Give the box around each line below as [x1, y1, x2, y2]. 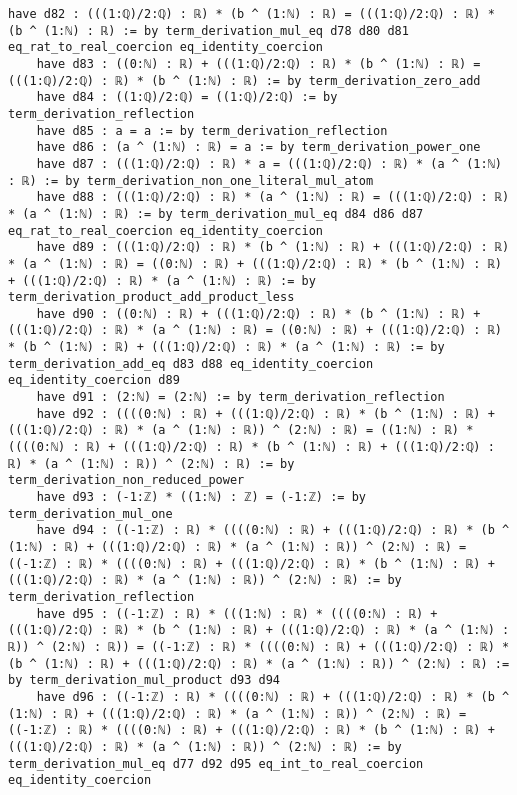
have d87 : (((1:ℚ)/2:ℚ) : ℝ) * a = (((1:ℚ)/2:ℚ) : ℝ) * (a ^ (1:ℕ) [36, 156, 502, 171]
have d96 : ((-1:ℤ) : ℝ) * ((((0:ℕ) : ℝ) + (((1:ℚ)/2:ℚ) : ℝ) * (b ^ [36, 689, 510, 704]
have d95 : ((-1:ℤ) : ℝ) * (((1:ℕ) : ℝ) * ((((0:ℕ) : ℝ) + [36, 606, 438, 621]
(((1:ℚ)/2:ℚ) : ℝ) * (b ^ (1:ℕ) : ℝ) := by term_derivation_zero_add [8, 73, 481, 88]
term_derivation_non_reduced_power [8, 473, 245, 488]
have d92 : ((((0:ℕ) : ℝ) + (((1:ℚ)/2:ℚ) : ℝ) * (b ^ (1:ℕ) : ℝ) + [36, 406, 495, 421]
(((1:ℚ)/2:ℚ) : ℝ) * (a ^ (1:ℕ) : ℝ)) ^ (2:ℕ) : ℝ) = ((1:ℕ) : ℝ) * [8, 423, 474, 438]
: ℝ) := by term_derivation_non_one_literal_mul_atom [8, 173, 374, 188]
